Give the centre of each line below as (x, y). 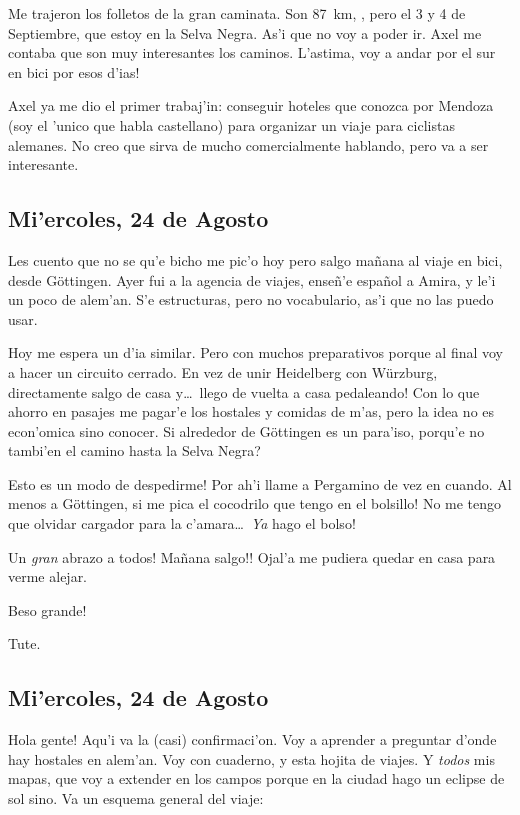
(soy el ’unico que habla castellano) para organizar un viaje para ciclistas (231, 124)
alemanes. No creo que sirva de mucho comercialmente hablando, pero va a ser (248, 144)
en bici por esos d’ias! (74, 71)
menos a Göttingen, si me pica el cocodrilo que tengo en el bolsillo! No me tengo (255, 503)
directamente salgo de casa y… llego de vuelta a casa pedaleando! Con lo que (244, 391)
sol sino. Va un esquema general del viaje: (136, 798)
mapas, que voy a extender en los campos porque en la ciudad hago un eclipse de (256, 778)
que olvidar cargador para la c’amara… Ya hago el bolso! (182, 523)
